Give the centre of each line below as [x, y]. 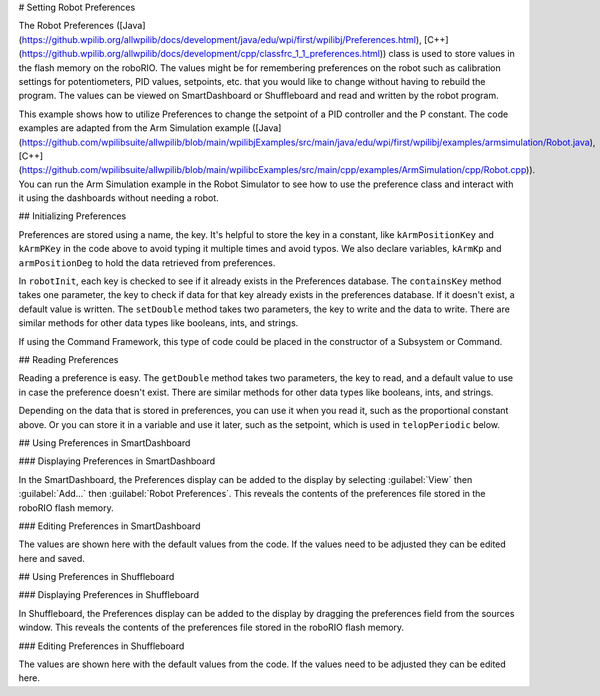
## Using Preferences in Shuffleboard [96, 577]
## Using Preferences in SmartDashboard [104, 442]
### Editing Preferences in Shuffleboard [101, 646]
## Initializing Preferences [72, 216]
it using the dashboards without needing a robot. [118, 198]
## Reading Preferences [68, 359]
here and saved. [51, 558]
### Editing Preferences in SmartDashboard [109, 526]
